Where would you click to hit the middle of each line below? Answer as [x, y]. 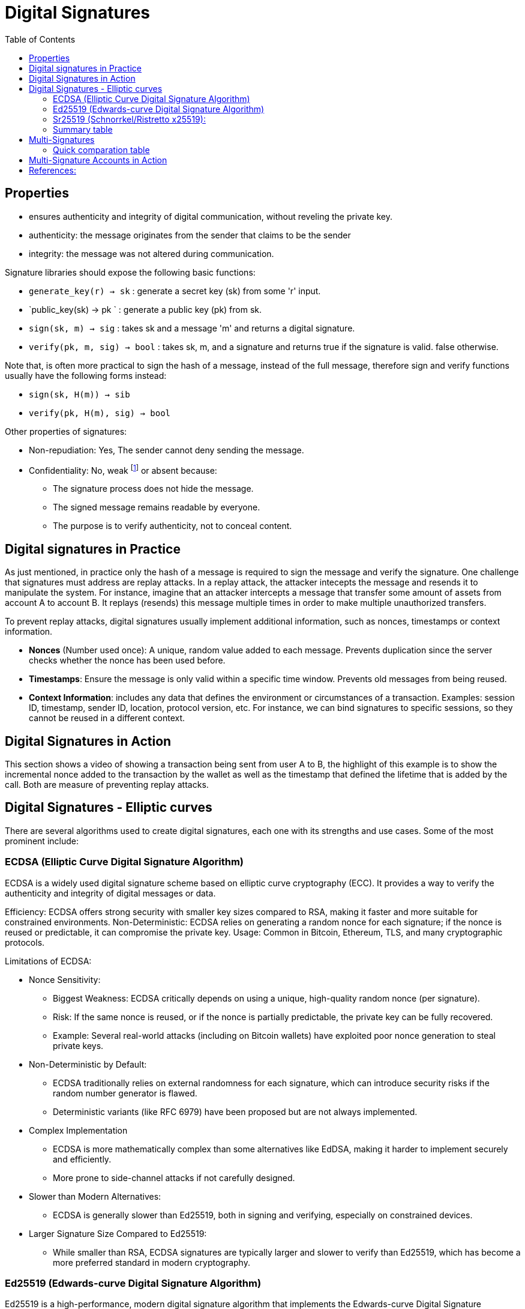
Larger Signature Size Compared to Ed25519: [118, 1233]
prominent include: [42, 841]
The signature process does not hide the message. [153, 489]
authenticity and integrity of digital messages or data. [110, 893]
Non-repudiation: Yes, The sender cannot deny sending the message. [166, 450]
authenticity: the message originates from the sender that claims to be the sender [190, 235]
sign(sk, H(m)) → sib [79, 394]
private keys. [78, 1045]
